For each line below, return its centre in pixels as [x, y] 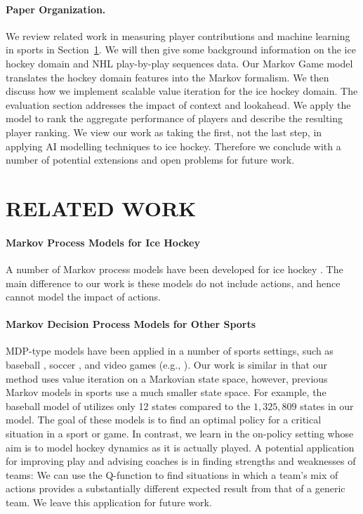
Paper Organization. [56, 9]
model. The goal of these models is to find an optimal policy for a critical [164, 420]
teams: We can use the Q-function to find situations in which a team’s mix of [172, 474]
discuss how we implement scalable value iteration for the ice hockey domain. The [182, 91]
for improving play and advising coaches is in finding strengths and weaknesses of [181, 461]
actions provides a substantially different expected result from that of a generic [176, 488]
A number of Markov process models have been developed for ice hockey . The [174, 269]
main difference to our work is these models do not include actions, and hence [173, 283]
